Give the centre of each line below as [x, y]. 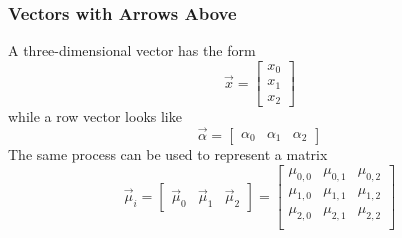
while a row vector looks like [95, 116]
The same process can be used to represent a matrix [168, 154]
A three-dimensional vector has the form [132, 50]
